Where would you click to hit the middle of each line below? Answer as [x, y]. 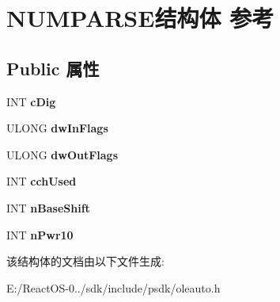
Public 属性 [53, 68]
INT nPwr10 [40, 234]
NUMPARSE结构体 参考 [140, 18]
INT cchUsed [42, 181]
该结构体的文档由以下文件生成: [85, 261]
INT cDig [31, 101]
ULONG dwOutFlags [62, 154]
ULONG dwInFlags [57, 128]
